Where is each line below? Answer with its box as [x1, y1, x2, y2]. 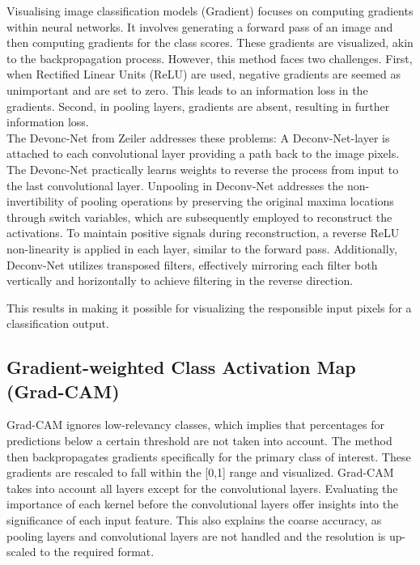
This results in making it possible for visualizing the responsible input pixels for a [6, 299, 412, 316]
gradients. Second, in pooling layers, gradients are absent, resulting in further [6, 97, 390, 114]
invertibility [6, 193, 65, 210]
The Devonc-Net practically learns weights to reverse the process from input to [6, 160, 399, 177]
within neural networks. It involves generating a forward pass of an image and [6, 18, 393, 35]
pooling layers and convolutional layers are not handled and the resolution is [6, 527, 386, 544]
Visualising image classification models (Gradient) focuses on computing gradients [6, 2, 414, 19]
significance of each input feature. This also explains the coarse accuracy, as [6, 512, 382, 529]
